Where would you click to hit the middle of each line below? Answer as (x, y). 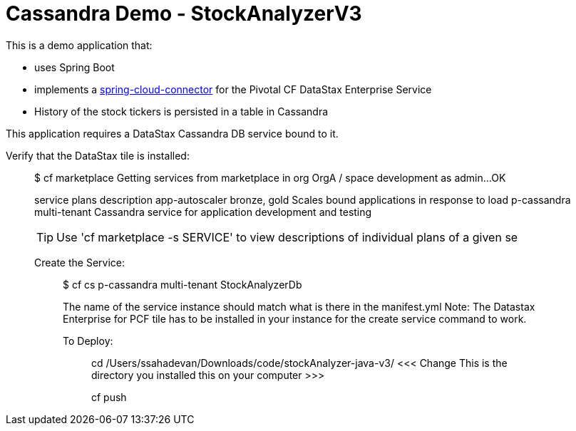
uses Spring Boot (74, 67)
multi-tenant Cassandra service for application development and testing (203, 212)
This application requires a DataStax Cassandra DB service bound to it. (172, 133)
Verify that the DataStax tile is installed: (98, 155)
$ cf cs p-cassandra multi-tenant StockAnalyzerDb (182, 284)
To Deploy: (88, 341)
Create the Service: (80, 262)
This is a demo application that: (79, 45)
